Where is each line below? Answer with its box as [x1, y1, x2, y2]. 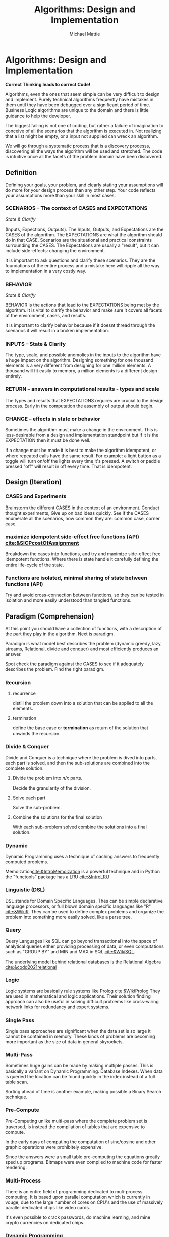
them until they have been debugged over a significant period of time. [5, 102, 150, 108]
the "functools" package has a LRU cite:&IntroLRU [5, 874, 109, 880]
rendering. [5, 1164, 27, 1170]
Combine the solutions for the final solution [12, 814, 102, 820]
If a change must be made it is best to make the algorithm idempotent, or [5, 447, 156, 453]
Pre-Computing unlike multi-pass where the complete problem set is [5, 1118, 148, 1124]
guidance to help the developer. [5, 113, 72, 119]
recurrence [12, 690, 36, 697]
